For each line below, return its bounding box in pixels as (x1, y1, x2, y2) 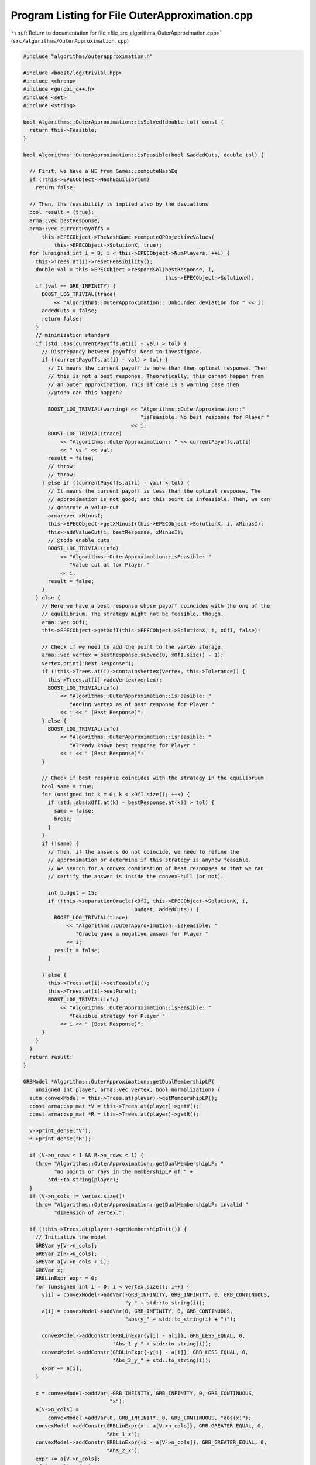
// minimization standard (35, 332, 110, 339)
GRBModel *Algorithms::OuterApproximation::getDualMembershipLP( (23, 1078, 215, 1085)
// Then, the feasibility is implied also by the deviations (29, 200, 209, 207)
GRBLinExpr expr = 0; (35, 1275, 98, 1282)
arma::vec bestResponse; (29, 217, 101, 224)
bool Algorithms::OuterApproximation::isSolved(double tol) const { (23, 119, 224, 125)
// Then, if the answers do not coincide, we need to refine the (47, 849, 239, 855)
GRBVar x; (35, 1266, 64, 1273)
